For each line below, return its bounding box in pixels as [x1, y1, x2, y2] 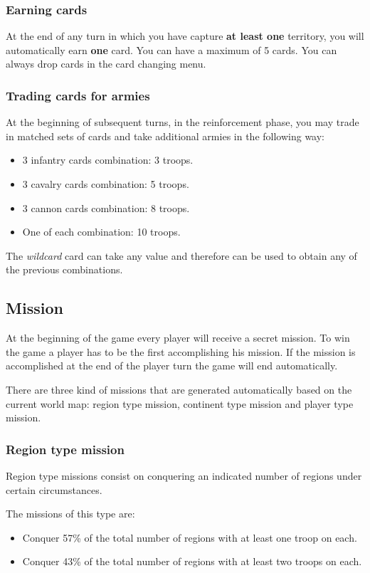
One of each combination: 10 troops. [22, 224, 181, 239]
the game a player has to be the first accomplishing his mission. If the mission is [6, 344, 356, 359]
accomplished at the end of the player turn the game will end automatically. [6, 358, 338, 373]
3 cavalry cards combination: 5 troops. [22, 177, 189, 191]
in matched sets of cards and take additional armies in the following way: [6, 128, 324, 143]
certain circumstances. [6, 482, 102, 497]
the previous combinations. [6, 262, 123, 277]
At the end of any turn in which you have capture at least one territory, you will [6, 28, 364, 43]
